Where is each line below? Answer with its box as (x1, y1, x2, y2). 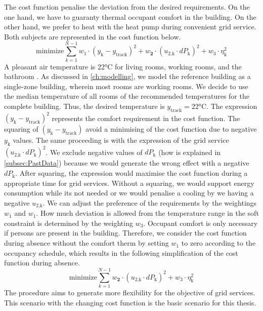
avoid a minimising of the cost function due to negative (85, 124, 257, 134)
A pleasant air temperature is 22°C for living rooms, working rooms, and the (4, 61, 242, 71)
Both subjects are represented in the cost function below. (4, 31, 181, 42)
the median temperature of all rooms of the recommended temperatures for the (4, 91, 249, 101)
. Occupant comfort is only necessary (143, 217, 258, 228)
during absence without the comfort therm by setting (4, 238, 169, 248)
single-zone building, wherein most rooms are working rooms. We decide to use (4, 81, 248, 91)
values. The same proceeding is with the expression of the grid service (13, 135, 229, 145)
